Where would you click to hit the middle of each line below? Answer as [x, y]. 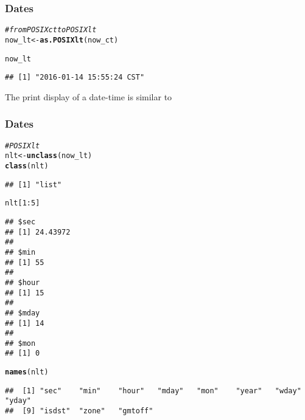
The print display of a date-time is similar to [89, 96]
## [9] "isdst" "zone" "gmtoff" [79, 411]
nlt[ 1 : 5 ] [23, 203]
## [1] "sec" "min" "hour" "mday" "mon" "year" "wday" [153, 391]
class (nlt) [27, 166]
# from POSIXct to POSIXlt [51, 30]
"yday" [18, 401]
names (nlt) [27, 372]
